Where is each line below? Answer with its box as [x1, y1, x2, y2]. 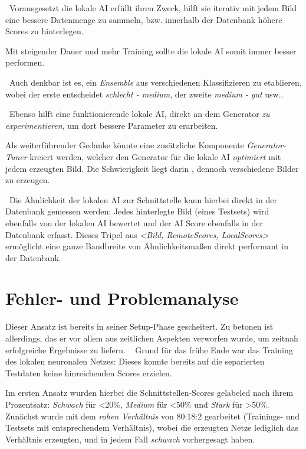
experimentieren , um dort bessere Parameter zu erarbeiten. [5, 119, 218, 131]
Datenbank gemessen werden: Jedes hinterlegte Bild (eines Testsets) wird [5, 205, 269, 217]
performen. [5, 56, 45, 69]
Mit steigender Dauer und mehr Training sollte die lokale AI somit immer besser [5, 44, 297, 57]
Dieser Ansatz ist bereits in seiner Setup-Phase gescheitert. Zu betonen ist [5, 320, 274, 333]
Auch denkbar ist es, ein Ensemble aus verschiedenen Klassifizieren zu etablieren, [9, 76, 302, 88]
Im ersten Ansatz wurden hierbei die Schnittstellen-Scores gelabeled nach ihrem [5, 386, 294, 399]
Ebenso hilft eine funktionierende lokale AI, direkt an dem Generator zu [9, 108, 270, 120]
